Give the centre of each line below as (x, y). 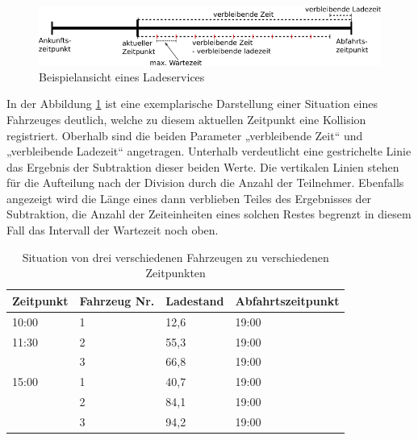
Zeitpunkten (176, 273)
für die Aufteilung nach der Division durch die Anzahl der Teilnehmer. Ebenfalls (205, 183)
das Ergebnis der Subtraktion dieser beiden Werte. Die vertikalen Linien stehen (203, 166)
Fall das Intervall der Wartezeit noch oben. (113, 230)
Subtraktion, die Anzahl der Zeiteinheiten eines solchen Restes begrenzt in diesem (209, 214)
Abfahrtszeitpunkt (287, 300)
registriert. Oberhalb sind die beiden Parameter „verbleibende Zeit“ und (185, 135)
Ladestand (195, 300)
